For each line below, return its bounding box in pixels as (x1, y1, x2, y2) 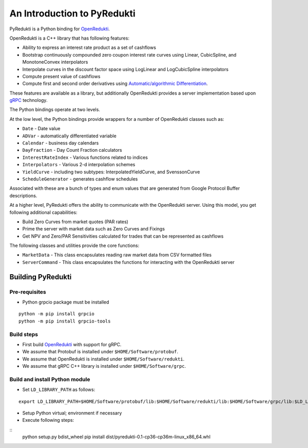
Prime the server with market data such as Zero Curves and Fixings (22, 226, 165, 232)
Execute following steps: (22, 417, 74, 423)
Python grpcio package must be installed (22, 299, 109, 306)
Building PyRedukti (9, 273, 72, 281)
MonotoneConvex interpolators (22, 59, 88, 65)
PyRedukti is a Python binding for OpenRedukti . (9, 26, 110, 32)
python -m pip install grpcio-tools (18, 318, 111, 324)
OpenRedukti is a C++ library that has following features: (9, 35, 129, 41)
